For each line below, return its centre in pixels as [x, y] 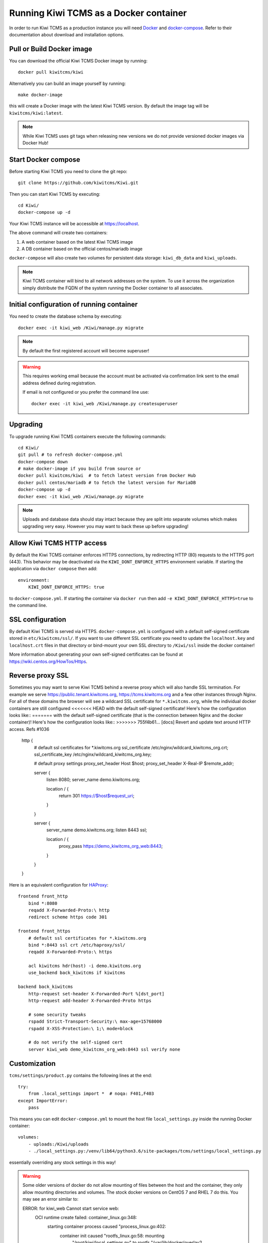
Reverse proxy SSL [39, 675]
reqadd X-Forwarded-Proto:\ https [70, 952]
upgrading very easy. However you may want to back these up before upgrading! [105, 526]
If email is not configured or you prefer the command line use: [86, 392]
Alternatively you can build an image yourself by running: [67, 83]
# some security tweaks [57, 1015]
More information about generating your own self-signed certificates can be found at [96, 654]
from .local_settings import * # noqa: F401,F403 [91, 1094]
